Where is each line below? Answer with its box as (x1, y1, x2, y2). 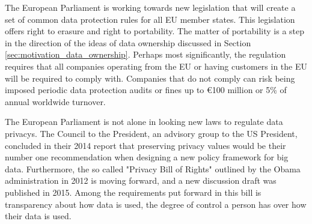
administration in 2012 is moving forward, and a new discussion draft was (5, 174, 277, 187)
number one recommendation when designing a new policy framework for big (5, 151, 289, 163)
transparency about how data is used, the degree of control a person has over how (5, 198, 307, 210)
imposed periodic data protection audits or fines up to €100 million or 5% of (5, 83, 287, 96)
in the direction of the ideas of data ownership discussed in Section (5, 36, 251, 49)
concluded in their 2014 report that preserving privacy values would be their (5, 139, 286, 151)
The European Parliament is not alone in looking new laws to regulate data (5, 115, 283, 128)
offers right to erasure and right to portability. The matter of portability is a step (5, 25, 305, 37)
